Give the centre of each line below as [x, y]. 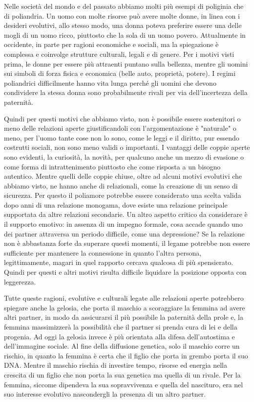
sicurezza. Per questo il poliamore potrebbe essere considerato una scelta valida [123, 195]
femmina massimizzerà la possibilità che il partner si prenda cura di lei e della [121, 327]
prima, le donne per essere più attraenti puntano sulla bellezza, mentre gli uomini [126, 63]
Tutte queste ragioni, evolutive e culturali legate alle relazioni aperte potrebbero [124, 298]
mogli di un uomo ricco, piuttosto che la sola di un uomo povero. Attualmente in [125, 35]
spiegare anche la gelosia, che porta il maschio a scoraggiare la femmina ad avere [125, 307]
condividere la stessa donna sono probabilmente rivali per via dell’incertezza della [126, 92]
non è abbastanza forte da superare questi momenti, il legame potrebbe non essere [127, 243]
